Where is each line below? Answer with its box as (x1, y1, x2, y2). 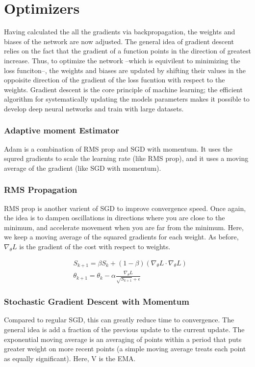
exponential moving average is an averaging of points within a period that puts (4, 334, 242, 344)
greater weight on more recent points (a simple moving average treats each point (4, 343, 246, 354)
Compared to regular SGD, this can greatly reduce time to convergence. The (4, 315, 234, 325)
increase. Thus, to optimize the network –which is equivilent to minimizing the (4, 55, 240, 65)
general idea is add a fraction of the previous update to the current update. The (4, 324, 245, 334)
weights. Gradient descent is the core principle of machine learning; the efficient (4, 84, 243, 94)
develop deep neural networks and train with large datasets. (4, 103, 184, 113)
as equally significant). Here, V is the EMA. (4, 353, 136, 363)
